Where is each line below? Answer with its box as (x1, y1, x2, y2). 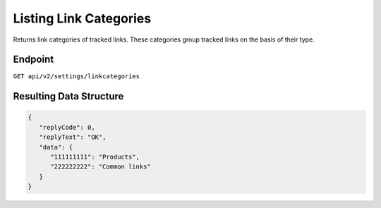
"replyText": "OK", (39, 133, 107, 141)
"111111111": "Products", (50, 153, 140, 161)
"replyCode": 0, (39, 123, 95, 131)
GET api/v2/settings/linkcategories (13, 73, 140, 80)
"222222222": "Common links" (50, 163, 151, 171)
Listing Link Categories (13, 11, 152, 26)
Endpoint (13, 54, 54, 66)
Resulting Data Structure (13, 90, 124, 102)
